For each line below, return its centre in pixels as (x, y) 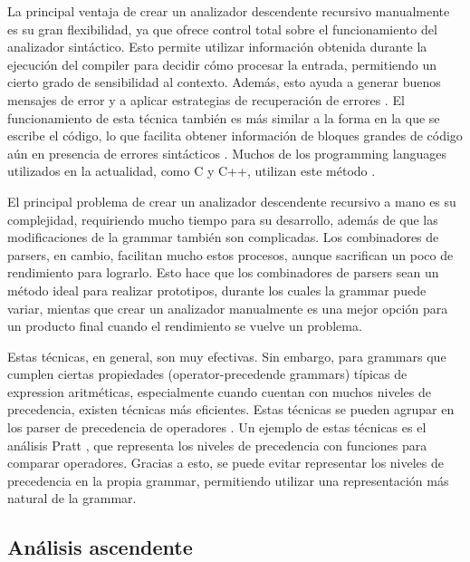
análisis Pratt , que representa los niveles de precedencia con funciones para (217, 445)
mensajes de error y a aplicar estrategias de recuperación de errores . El (206, 99)
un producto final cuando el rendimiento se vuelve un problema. (185, 326)
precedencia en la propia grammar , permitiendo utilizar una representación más (228, 480)
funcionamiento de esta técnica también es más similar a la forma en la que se (224, 117)
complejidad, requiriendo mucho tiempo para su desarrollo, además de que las (223, 219)
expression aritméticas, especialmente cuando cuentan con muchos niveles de (219, 391)
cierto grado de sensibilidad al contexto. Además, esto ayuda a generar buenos (224, 82)
